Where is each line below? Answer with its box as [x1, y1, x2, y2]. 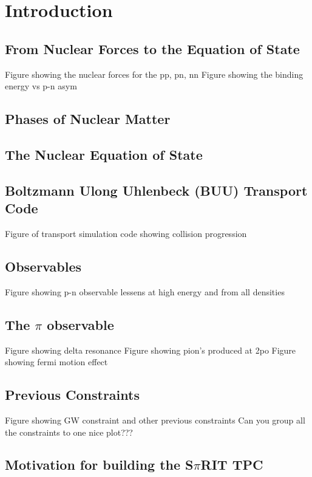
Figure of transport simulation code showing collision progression [5, 227, 247, 239]
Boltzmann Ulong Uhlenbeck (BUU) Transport [5, 180, 308, 199]
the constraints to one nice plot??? [5, 425, 133, 438]
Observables [5, 256, 81, 275]
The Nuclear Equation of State [5, 145, 203, 163]
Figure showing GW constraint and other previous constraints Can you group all [5, 413, 305, 426]
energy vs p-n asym [5, 80, 77, 92]
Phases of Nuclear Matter [5, 109, 171, 128]
